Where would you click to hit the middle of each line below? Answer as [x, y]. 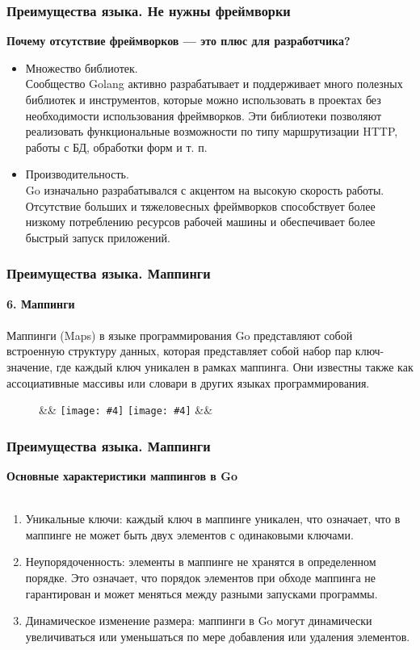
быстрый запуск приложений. [98, 237]
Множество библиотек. [82, 67]
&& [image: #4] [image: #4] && [126, 410]
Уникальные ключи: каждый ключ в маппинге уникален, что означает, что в [213, 519]
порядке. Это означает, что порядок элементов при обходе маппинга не [200, 577]
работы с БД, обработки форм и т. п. [116, 147]
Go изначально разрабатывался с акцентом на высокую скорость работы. [205, 189]
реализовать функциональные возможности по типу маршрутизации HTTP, [212, 131]
